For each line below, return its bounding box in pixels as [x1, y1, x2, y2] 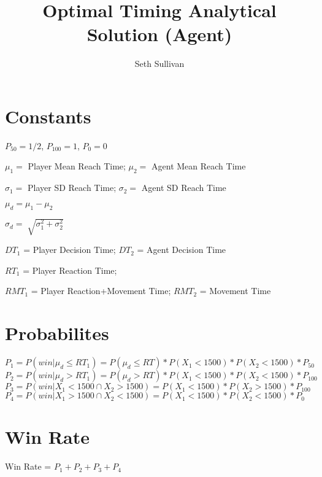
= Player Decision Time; [23, 243, 116, 256]
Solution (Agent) [86, 21, 232, 47]
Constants [5, 103, 91, 128]
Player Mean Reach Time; [28, 160, 126, 173]
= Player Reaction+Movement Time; [31, 284, 171, 297]
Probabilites [5, 320, 109, 346]
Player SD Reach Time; [28, 181, 117, 194]
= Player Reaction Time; [23, 263, 117, 276]
